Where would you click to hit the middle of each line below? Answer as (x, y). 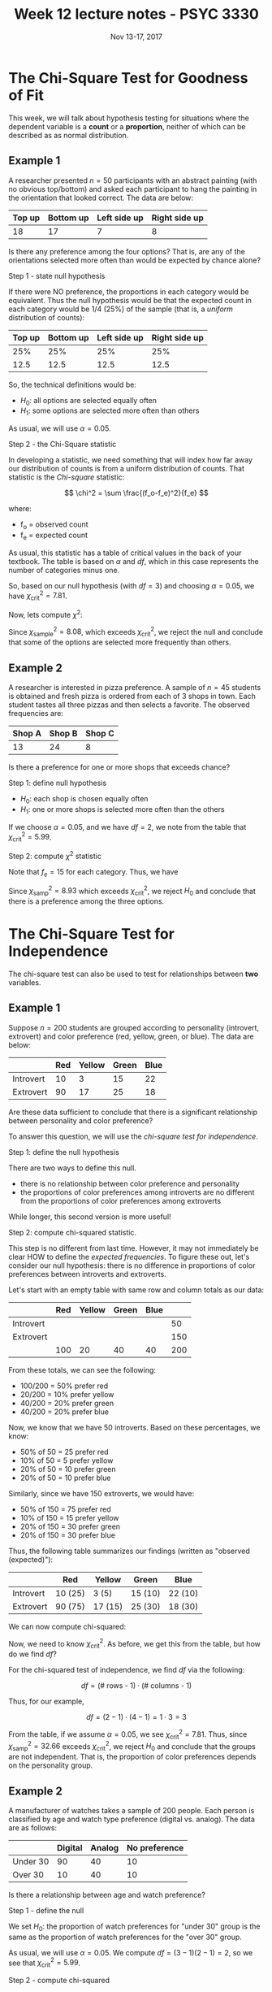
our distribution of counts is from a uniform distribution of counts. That (127, 469)
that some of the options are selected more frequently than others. (120, 642)
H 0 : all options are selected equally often (88, 401)
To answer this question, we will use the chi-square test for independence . (133, 1136)
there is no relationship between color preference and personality (130, 1183)
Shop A (27, 734)
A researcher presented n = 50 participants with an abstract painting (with (133, 180)
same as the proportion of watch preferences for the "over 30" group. (125, 1937)
